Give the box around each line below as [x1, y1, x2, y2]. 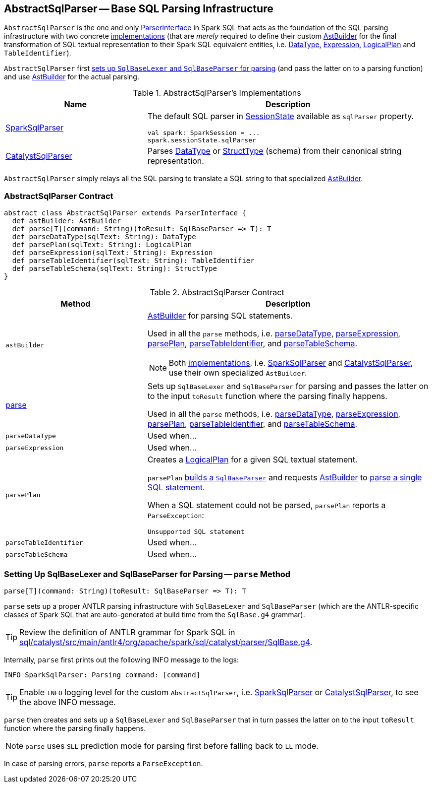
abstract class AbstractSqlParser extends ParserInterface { [4, 209, 246, 217]
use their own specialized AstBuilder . [168, 368, 307, 378]
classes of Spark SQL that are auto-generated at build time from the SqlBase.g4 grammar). [4, 610, 305, 619]
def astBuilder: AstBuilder [12, 217, 121, 225]
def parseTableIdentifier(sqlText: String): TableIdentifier [12, 257, 255, 265]
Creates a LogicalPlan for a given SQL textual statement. [147, 455, 358, 465]
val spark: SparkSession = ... [147, 129, 260, 137]
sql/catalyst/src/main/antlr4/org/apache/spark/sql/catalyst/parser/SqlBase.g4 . [19, 637, 313, 647]
